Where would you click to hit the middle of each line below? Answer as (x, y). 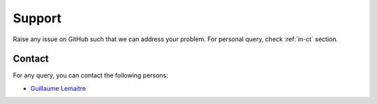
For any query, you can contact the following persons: (91, 75)
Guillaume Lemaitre (58, 88)
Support (37, 18)
